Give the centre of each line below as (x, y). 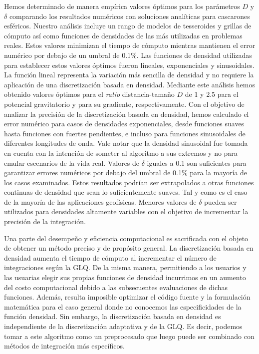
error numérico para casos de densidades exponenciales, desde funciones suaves (124, 124)
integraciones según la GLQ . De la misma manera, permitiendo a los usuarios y (125, 267)
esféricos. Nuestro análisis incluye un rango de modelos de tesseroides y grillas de (128, 26)
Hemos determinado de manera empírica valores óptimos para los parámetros (122, 6)
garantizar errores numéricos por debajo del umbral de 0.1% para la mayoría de (126, 173)
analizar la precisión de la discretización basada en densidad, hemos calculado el (127, 114)
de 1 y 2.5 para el (212, 94)
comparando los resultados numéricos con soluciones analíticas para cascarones (129, 16)
